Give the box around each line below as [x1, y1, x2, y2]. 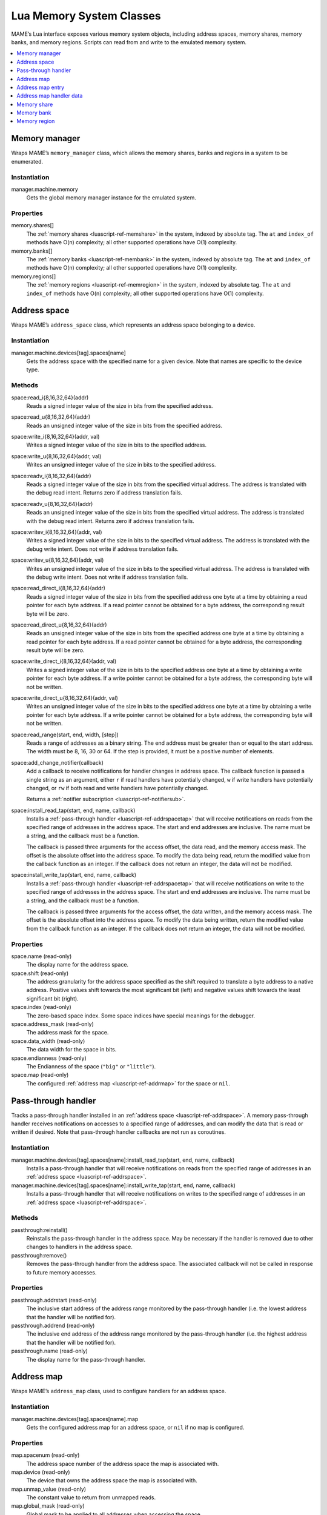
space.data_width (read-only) [11, 1037, 85, 1045]
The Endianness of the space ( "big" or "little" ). [26, 1063, 156, 1070]
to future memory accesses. [26, 1268, 97, 1276]
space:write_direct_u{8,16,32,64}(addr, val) [11, 694, 118, 702]
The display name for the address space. [26, 961, 129, 968]
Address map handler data [16, 92, 83, 99]
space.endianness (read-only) [11, 1054, 87, 1062]
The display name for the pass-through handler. [26, 1356, 146, 1363]
